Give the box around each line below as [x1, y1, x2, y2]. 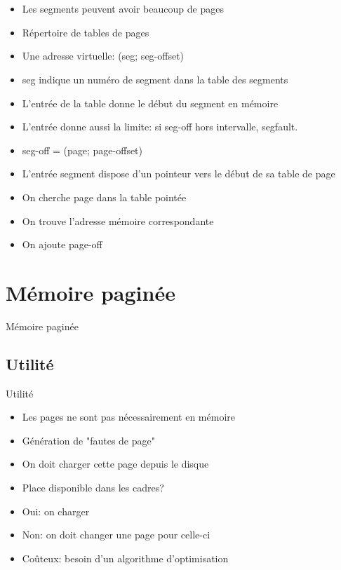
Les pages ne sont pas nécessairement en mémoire [22, 409, 235, 424]
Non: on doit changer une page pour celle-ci [22, 527, 210, 542]
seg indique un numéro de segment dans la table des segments [22, 72, 288, 86]
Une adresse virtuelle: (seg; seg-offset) [22, 48, 185, 63]
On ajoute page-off [22, 237, 102, 252]
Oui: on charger [22, 503, 90, 518]
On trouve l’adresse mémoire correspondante [22, 213, 214, 228]
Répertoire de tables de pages [22, 25, 149, 39]
